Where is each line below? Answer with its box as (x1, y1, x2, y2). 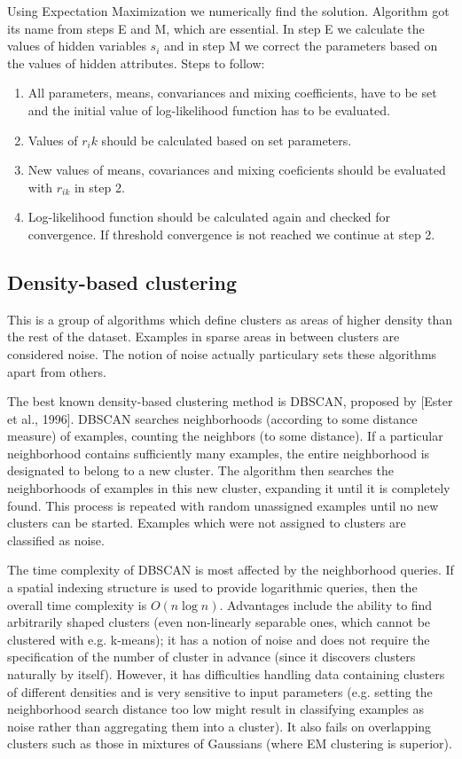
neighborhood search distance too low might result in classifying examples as (7, 700, 425, 718)
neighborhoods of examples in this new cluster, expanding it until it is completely (7, 479, 450, 497)
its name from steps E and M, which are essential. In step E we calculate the (7, 19, 425, 37)
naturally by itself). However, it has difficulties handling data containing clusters (7, 665, 445, 684)
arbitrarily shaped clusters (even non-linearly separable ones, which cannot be (7, 613, 431, 631)
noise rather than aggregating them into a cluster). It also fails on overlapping (7, 716, 432, 735)
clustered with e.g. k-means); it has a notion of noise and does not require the (7, 630, 430, 648)
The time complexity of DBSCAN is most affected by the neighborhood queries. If (7, 560, 454, 579)
